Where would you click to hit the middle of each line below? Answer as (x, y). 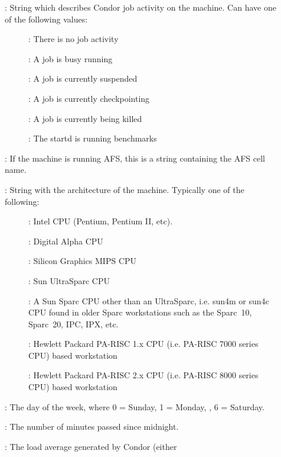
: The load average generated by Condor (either (91, 446)
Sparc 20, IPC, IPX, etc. (73, 324)
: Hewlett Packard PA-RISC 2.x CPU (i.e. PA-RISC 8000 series (143, 375)
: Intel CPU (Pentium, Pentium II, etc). (101, 221)
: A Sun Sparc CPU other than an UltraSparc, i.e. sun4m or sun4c (149, 300)
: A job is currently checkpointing (89, 98)
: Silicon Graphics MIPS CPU (83, 261)
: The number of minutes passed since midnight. (92, 427)
